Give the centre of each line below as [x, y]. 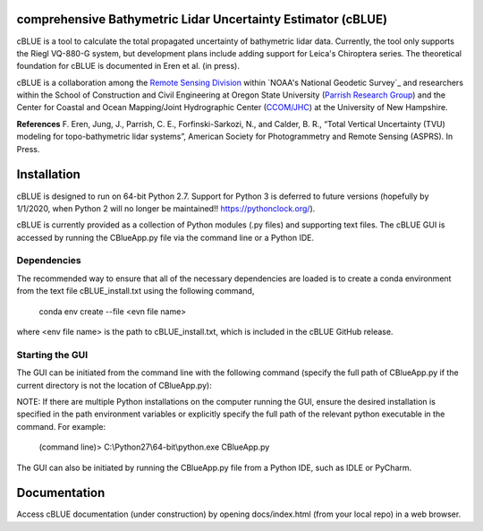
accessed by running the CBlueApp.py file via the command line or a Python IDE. [165, 237]
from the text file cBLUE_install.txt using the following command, [136, 291]
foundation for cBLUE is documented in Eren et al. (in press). [128, 66]
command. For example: [61, 426]
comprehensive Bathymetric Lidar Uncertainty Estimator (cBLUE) [202, 19]
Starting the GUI [52, 355]
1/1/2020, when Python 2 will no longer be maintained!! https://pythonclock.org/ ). [166, 208]
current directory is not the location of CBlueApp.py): [114, 385]
